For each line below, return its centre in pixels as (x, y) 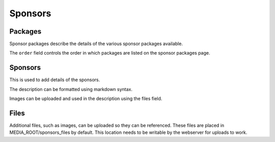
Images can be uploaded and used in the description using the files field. (86, 99)
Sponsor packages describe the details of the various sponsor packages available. (96, 44)
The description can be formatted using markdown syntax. (71, 89)
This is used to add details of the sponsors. (55, 80)
